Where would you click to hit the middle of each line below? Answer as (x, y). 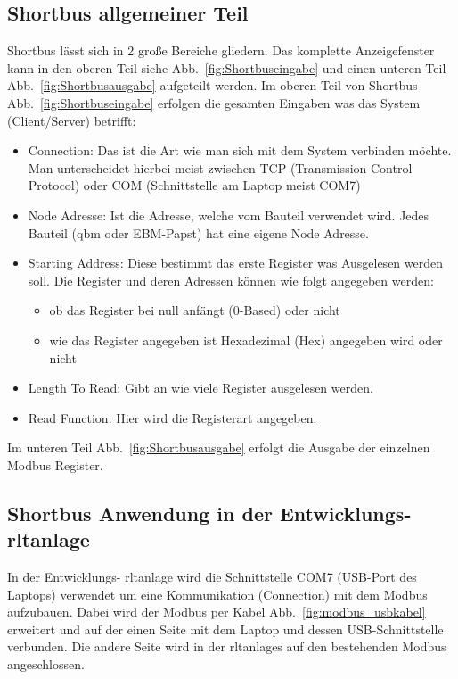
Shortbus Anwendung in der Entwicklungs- (209, 513)
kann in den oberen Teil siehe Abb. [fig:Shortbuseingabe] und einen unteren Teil (227, 67)
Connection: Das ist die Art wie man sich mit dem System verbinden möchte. (240, 150)
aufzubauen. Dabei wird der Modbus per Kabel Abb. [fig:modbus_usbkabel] (217, 612)
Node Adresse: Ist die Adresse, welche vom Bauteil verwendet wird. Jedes (229, 215)
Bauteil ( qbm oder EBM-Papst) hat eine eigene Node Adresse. (198, 232)
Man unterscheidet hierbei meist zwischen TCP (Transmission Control (220, 167)
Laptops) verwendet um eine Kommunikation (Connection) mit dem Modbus (217, 594)
